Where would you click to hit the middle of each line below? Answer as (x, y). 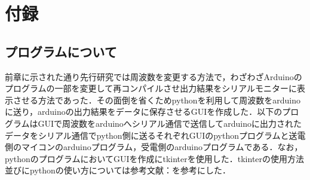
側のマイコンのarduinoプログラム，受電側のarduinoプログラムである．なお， (154, 147)
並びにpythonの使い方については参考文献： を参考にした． (118, 170)
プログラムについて (61, 51)
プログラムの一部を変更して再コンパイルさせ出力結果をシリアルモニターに (151, 88)
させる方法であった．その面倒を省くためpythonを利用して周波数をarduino (156, 100)
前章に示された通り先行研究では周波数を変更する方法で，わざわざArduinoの (154, 76)
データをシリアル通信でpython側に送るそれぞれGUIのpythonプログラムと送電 (155, 135)
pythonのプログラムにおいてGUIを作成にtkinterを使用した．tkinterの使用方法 (155, 158)
